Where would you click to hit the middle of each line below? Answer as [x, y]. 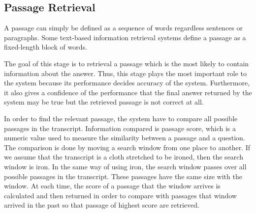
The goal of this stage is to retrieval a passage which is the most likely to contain [127, 63]
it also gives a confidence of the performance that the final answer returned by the [128, 92]
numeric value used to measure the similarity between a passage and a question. [125, 138]
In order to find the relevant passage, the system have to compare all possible [121, 118]
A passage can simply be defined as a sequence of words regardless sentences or [123, 28]
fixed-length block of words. [46, 47]
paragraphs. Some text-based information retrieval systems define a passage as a [125, 37]
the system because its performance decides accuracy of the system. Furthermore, [127, 83]
